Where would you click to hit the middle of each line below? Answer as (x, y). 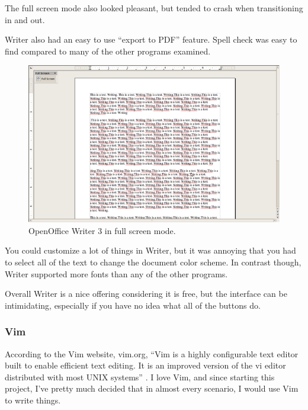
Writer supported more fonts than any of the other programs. (116, 273)
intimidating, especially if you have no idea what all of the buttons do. (133, 305)
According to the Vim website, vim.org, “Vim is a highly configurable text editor (152, 353)
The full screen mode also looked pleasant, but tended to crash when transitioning (154, 8)
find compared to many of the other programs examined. (108, 51)
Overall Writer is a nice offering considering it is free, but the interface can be (146, 294)
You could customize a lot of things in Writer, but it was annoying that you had (150, 250)
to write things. (33, 400)
